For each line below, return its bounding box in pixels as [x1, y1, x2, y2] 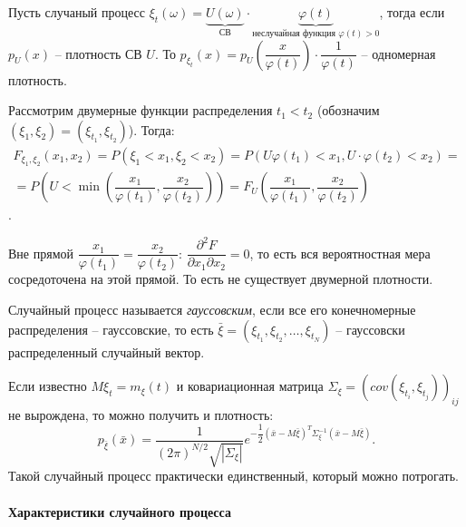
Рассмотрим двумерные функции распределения [8, 101, 273, 120]
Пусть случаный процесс [8, 3, 145, 21]
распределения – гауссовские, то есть [8, 319, 214, 338]
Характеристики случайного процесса [8, 502, 231, 521]
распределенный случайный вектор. [8, 342, 205, 361]
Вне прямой [8, 243, 73, 262]
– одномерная [361, 44, 436, 63]
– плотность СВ [54, 44, 142, 63]
